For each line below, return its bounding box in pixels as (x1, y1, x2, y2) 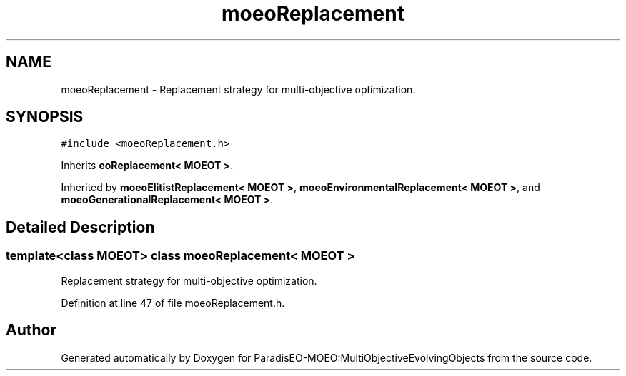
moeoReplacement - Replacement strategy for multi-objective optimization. (61, 83, 416, 96)
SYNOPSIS (6, 108, 84, 126)
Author (6, 321, 56, 340)
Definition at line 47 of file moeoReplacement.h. (61, 296, 285, 309)
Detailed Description (6, 218, 155, 236)
